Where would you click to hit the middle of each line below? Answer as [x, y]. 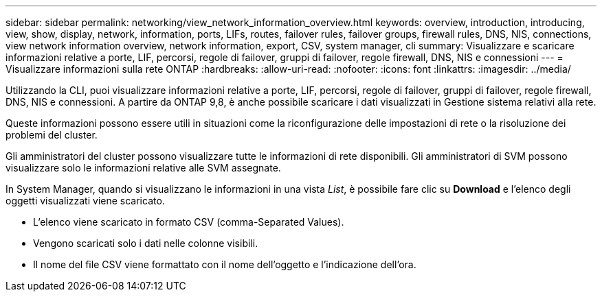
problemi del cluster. [52, 135]
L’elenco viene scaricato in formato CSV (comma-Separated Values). [189, 222]
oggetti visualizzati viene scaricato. [85, 201]
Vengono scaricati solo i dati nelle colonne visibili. [146, 243]
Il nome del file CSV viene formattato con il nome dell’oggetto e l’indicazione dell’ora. [225, 264]
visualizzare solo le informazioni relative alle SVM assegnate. [143, 168]
